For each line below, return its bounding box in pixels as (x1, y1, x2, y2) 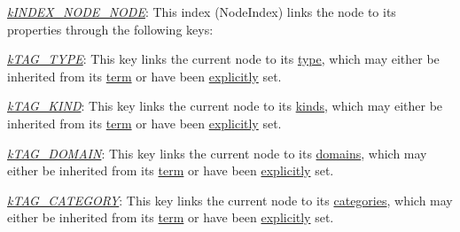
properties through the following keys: (7, 19, 214, 38)
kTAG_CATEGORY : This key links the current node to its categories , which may (7, 190, 453, 209)
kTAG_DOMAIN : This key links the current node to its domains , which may (7, 143, 427, 162)
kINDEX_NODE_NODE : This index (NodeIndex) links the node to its (7, 3, 396, 20)
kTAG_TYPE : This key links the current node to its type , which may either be (7, 50, 440, 68)
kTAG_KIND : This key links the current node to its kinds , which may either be (7, 97, 443, 115)
